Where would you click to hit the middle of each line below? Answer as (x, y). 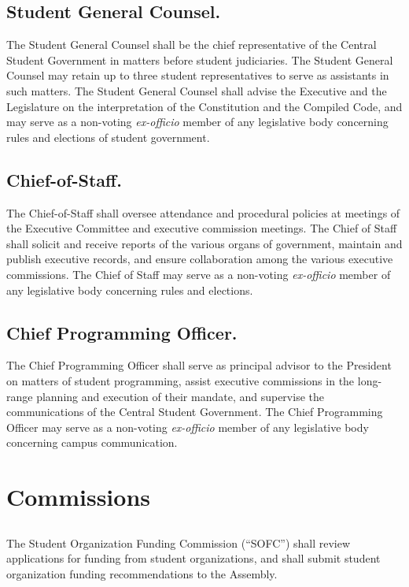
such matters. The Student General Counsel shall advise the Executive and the (197, 90)
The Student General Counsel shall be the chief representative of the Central (192, 45)
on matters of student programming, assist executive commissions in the (181, 380)
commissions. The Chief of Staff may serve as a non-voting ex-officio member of (199, 274)
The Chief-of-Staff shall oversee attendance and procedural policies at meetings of (203, 212)
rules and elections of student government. (108, 137)
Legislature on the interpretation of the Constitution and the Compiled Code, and (204, 106)
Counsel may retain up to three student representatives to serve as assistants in (198, 75)
